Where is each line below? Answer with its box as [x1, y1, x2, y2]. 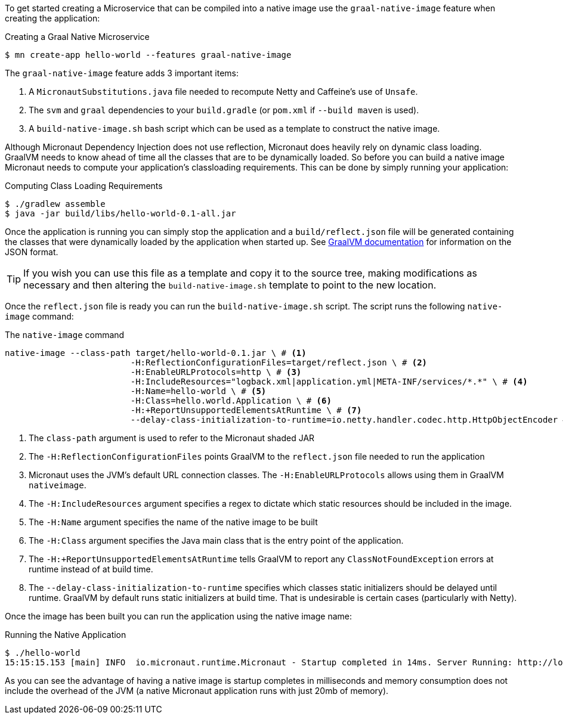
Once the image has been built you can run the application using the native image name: [5, 611, 352, 621]
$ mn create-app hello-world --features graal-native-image [5, 50, 292, 60]
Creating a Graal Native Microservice [5, 32, 150, 42]
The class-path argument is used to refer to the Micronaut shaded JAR [29, 433, 315, 443]
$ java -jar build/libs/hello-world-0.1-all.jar [5, 209, 236, 218]
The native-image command [5, 330, 125, 340]
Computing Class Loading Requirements [5, 181, 163, 191]
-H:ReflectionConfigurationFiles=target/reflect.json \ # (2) [130, 358, 428, 367]
